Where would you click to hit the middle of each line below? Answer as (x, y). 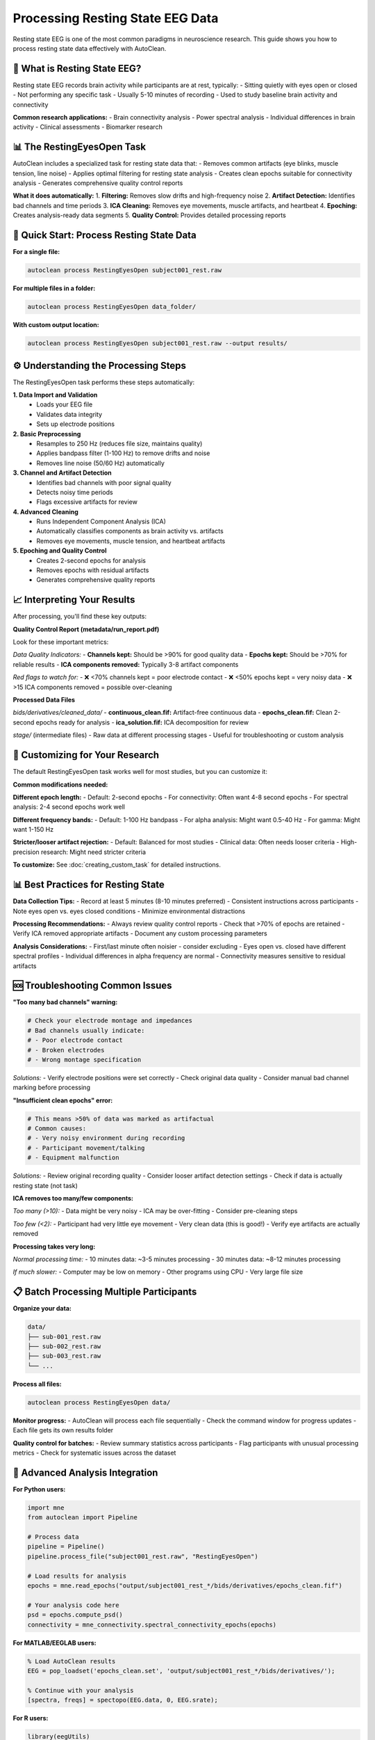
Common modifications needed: (60, 784)
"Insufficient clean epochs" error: (63, 1100)
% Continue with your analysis (81, 1690)
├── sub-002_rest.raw (64, 1346)
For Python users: (39, 1489)
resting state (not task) (45, 1185)
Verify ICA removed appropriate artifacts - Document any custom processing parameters (140, 933)
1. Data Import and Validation (55, 395)
